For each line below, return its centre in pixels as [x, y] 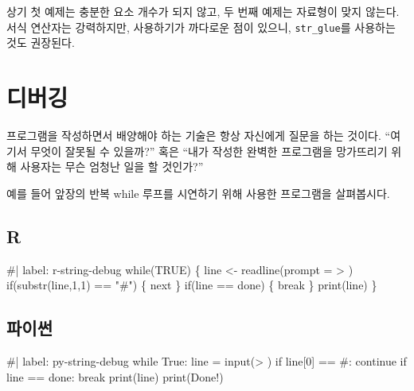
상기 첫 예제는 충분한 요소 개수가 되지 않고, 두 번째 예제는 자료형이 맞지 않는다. [203, 11]
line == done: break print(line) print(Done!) [115, 376]
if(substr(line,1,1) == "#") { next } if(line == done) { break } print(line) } [192, 285]
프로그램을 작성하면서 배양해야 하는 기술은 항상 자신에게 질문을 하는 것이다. [194, 135]
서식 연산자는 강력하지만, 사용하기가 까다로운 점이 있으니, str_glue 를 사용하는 [201, 27]
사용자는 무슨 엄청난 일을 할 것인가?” [112, 166]
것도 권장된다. [41, 43]
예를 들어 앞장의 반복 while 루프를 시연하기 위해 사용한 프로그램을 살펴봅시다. [198, 193]
